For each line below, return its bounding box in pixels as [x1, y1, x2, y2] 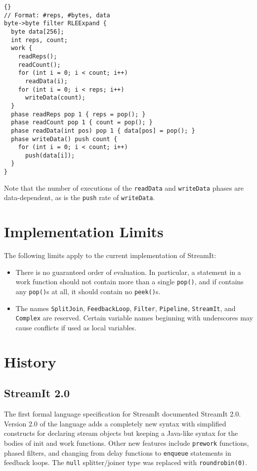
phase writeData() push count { [11, 135, 118, 143]
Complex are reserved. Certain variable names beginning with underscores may [15, 313, 253, 323]
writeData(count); [25, 94, 86, 102]
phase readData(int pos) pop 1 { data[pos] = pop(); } [11, 127, 195, 134]
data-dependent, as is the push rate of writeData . [4, 192, 155, 203]
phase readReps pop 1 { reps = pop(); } [11, 110, 146, 118]
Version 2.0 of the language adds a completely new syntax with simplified [4, 418, 226, 428]
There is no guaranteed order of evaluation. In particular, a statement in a [15, 266, 241, 277]
